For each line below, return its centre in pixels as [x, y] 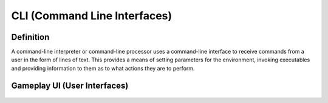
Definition [30, 37]
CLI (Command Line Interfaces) [92, 16]
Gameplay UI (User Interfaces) [70, 85]
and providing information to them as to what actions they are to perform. [103, 68]
